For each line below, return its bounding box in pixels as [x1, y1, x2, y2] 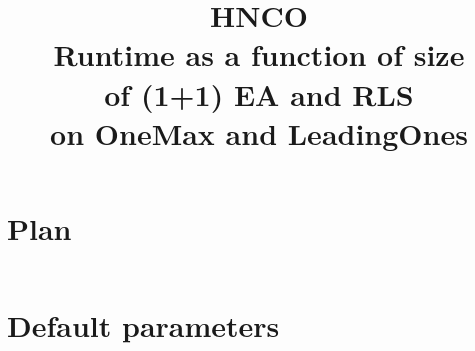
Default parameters [7, 305, 280, 346]
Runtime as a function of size [53, 34, 465, 75]
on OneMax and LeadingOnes [50, 112, 468, 153]
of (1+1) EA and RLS [104, 73, 414, 114]
